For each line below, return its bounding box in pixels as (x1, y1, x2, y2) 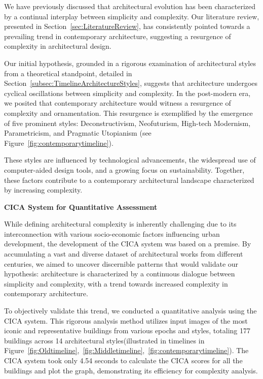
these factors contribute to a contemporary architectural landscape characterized (4, 174, 254, 185)
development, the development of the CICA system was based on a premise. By (4, 238, 251, 249)
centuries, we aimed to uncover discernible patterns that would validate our (4, 258, 239, 269)
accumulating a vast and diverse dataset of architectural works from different (4, 248, 243, 259)
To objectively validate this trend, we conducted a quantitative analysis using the (4, 305, 257, 316)
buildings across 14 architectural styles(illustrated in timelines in (4, 335, 205, 345)
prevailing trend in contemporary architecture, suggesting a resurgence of (4, 30, 231, 41)
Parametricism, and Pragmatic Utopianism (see (4, 128, 152, 138)
